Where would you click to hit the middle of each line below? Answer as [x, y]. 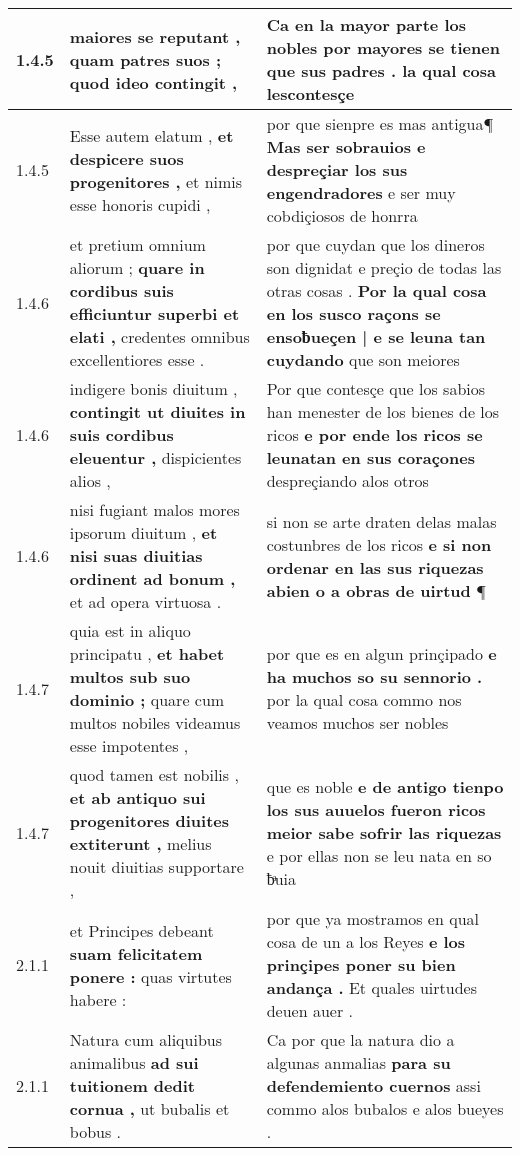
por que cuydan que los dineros [375, 244]
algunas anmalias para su [358, 1062]
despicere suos [126, 158]
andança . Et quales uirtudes [371, 987]
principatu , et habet [147, 653]
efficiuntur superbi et [154, 313]
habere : [98, 999]
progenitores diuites [149, 820]
